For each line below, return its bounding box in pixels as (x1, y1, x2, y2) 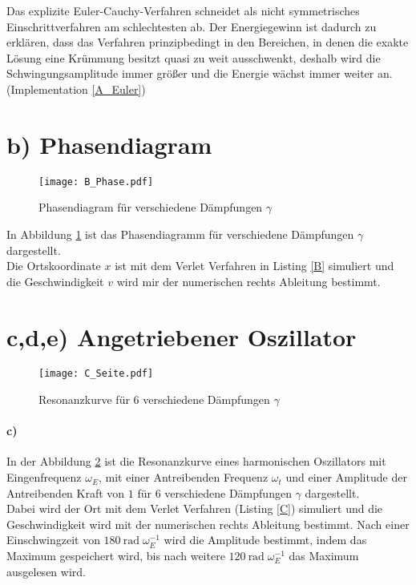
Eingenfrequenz (6, 469, 82, 486)
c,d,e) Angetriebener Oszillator (6, 320, 357, 353)
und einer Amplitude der (285, 469, 407, 486)
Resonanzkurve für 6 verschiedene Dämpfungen (38, 391, 270, 408)
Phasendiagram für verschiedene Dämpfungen (38, 199, 263, 216)
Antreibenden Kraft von (6, 484, 125, 501)
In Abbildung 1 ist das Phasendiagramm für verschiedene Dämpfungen (6, 225, 354, 242)
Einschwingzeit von (6, 531, 100, 548)
